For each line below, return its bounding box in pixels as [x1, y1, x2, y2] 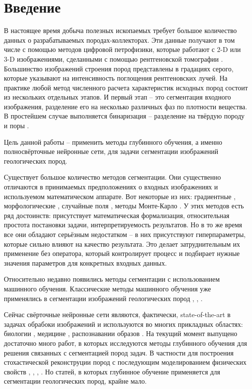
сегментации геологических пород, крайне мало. [4, 376, 147, 386]
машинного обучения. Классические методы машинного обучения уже [4, 283, 211, 293]
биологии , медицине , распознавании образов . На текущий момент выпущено [4, 328, 237, 338]
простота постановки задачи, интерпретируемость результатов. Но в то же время [4, 220, 242, 230]
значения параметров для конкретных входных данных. [4, 257, 167, 268]
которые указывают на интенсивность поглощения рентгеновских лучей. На [4, 73, 228, 83]
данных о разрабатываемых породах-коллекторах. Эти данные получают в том [4, 34, 235, 45]
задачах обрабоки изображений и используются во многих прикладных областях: [4, 319, 243, 329]
